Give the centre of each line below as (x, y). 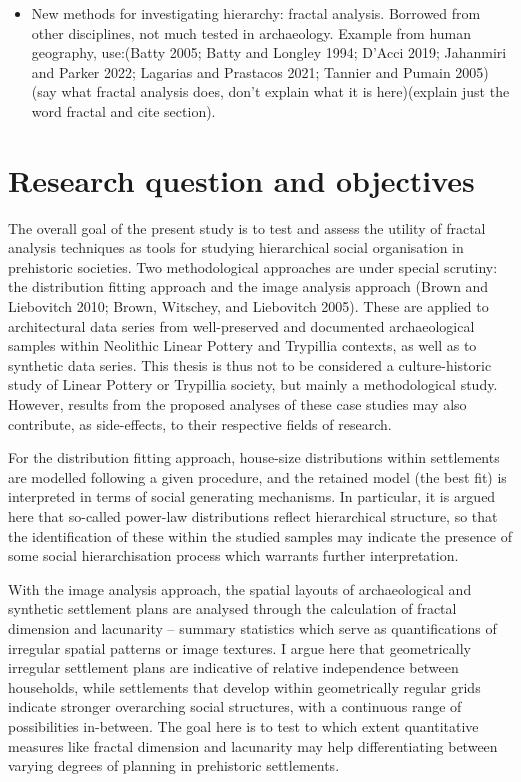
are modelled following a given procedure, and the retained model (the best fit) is (257, 476)
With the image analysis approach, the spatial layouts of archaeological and (240, 588)
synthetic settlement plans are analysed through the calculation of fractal (232, 608)
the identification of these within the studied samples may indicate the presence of (260, 535)
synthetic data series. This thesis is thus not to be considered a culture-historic (250, 364)
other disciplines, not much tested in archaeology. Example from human (251, 32)
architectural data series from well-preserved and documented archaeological (241, 325)
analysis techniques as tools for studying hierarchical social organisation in (236, 247)
